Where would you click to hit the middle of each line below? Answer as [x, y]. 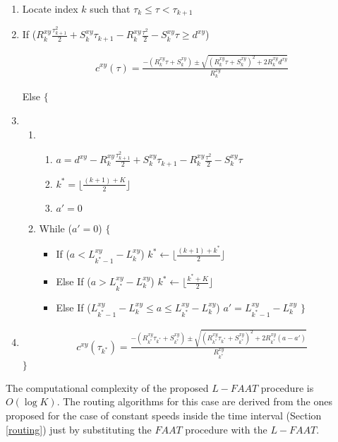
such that [110, 8]
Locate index [50, 8]
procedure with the [226, 429]
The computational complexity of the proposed [107, 387]
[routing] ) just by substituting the [79, 429]
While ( [55, 228]
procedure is [287, 387]
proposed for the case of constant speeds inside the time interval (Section [164, 416]
